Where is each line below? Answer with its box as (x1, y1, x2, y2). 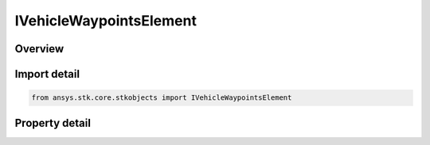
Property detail (14, 116, 92, 130)
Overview (14, 42, 64, 55)
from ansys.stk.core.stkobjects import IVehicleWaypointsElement (31, 93, 292, 102)
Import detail (14, 67, 80, 81)
